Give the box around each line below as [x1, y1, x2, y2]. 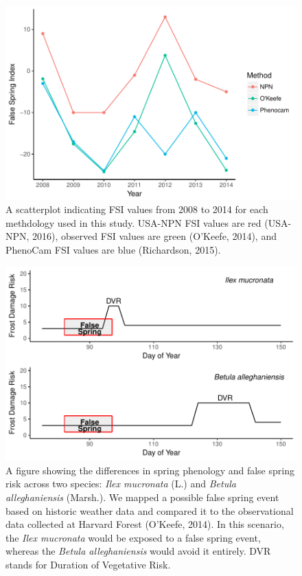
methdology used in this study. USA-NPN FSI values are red [5, 215, 262, 230]
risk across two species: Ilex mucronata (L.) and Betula [5, 476, 236, 491]
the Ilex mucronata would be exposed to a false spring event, [5, 530, 261, 544]
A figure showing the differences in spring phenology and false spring [5, 463, 294, 477]
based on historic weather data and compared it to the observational [5, 503, 294, 518]
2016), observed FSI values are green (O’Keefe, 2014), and [32, 229, 277, 243]
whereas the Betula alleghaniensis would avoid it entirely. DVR [5, 544, 271, 558]
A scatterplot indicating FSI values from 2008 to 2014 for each [5, 202, 268, 217]
